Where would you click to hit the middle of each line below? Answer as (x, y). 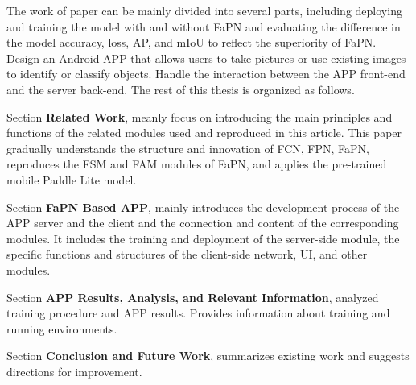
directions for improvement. (74, 371)
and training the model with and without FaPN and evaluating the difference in (204, 26)
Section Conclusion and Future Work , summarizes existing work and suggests (208, 356)
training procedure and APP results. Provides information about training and (198, 313)
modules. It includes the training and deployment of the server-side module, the (203, 238)
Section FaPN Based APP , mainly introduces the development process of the (203, 207)
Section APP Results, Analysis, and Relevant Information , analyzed (193, 297)
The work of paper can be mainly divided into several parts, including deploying (204, 10)
